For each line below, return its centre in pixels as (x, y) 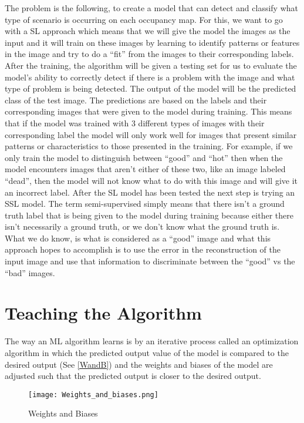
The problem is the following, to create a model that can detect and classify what (151, 8)
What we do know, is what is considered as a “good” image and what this (138, 238)
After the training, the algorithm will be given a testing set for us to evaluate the (151, 65)
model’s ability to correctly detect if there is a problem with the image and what (150, 77)
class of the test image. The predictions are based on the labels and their (136, 100)
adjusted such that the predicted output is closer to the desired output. (133, 376)
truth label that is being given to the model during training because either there (149, 215)
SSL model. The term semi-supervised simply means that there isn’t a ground (145, 204)
